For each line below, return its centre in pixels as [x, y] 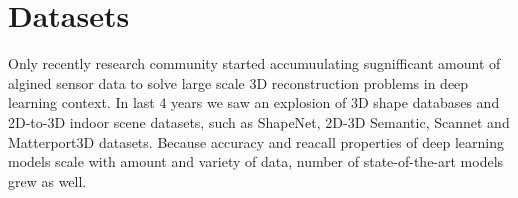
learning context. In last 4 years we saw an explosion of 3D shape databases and [254, 102]
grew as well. [47, 180]
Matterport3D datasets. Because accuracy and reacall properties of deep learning [256, 141]
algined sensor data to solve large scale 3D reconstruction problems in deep [238, 82]
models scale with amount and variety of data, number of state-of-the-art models [256, 161]
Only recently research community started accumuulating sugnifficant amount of [254, 63]
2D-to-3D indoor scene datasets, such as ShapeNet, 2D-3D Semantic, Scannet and [259, 121]
